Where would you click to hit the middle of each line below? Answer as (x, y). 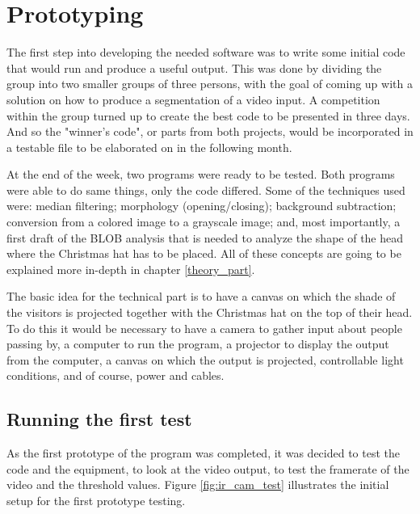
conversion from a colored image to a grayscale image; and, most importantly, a (204, 222)
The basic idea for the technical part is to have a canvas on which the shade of (201, 296)
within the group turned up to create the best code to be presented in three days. (208, 115)
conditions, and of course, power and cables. (115, 375)
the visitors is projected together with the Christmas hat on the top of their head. (210, 312)
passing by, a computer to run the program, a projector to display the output (198, 344)
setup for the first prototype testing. (96, 500)
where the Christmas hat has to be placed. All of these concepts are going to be (204, 253)
